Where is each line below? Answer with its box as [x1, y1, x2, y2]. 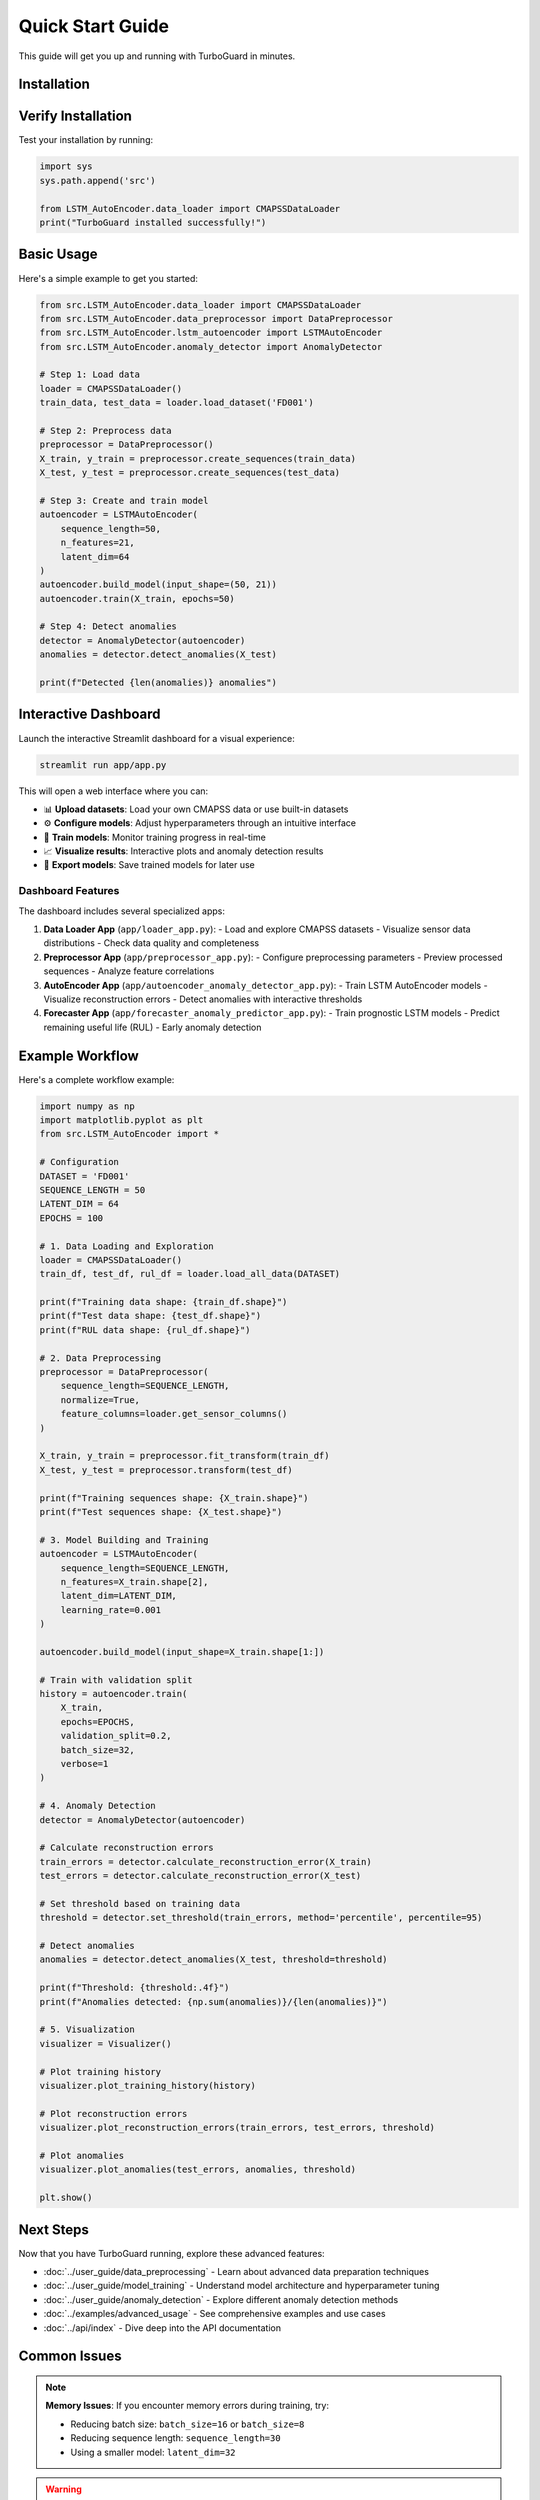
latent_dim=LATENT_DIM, [60, 1590, 177, 1602]
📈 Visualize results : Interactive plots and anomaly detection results [43, 845, 324, 857]
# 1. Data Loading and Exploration [39, 1240, 214, 1252]
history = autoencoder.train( [39, 1688, 188, 1700]
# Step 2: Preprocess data [39, 425, 172, 437]
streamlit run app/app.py [39, 759, 167, 770]
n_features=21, [60, 537, 135, 549]
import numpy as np [39, 1100, 135, 1112]
